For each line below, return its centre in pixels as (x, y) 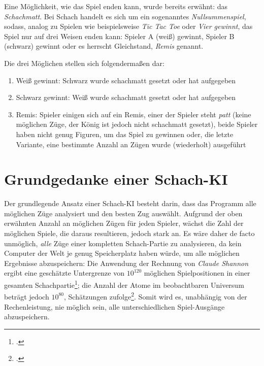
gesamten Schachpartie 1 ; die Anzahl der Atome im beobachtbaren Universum (124, 284)
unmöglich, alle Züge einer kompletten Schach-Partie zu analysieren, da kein (123, 243)
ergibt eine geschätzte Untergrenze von (64, 273)
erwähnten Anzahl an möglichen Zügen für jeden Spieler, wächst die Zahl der (124, 223)
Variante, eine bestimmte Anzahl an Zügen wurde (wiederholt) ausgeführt (131, 144)
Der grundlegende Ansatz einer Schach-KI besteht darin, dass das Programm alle (130, 203)
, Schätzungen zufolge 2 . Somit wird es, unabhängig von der (155, 296)
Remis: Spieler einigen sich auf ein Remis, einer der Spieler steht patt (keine (134, 114)
